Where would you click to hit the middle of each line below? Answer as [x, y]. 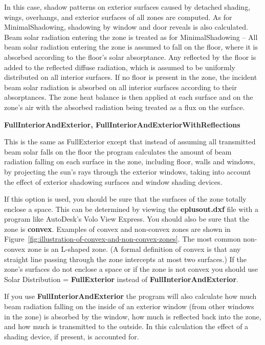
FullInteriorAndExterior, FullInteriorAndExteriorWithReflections [122, 124]
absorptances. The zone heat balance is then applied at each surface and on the [129, 97]
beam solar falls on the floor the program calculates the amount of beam [118, 151]
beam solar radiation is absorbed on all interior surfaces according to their [120, 87]
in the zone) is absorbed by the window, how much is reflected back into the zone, [133, 316]
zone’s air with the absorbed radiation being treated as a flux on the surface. [125, 107]
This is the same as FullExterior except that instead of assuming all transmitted [130, 142]
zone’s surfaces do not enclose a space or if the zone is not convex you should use [131, 269]
